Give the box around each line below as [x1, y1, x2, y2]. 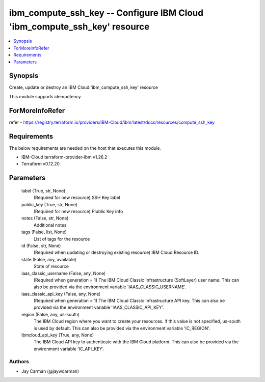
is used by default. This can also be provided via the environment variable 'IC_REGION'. [33, 325, 211, 331]
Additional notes [33, 222, 67, 228]
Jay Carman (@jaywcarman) [21, 368, 79, 374]
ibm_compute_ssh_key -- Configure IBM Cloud [9, 7, 204, 18]
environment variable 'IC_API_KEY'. [33, 346, 105, 352]
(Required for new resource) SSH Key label [33, 194, 120, 201]
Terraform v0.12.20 [21, 161, 60, 167]
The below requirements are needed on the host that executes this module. [9, 145, 161, 151]
